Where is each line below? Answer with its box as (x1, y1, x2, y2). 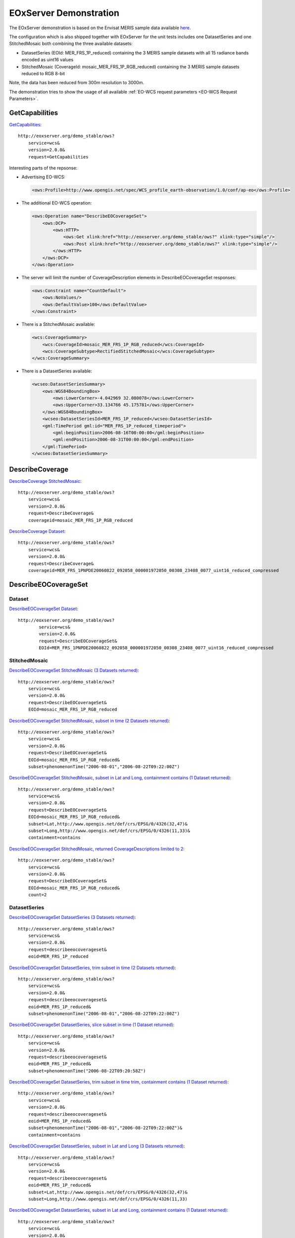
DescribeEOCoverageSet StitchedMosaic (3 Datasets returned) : (9, 668, 140, 673)
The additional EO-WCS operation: (21, 200, 92, 206)
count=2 (28, 892, 47, 898)
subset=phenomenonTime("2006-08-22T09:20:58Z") (28, 1068, 146, 1074)
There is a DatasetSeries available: (21, 368, 93, 374)
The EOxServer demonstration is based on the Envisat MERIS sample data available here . (9, 25, 191, 31)
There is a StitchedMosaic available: (21, 321, 96, 327)
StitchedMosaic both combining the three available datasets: (9, 41, 133, 47)
